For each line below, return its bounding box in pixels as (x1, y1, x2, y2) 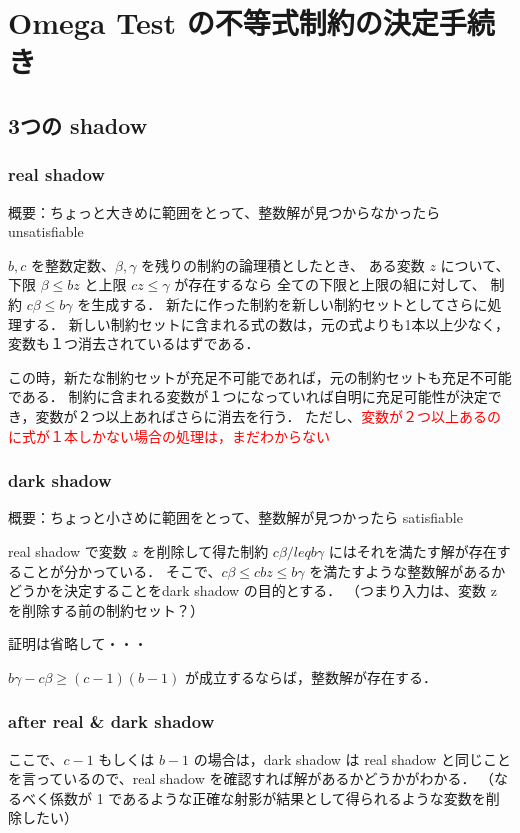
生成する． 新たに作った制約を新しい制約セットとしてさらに (91, 293, 488, 314)
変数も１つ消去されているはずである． (8, 333, 260, 354)
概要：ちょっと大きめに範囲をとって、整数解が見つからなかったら (8, 201, 441, 222)
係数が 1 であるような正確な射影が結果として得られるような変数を (49, 787, 486, 808)
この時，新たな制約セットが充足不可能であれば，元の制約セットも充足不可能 (8, 366, 512, 387)
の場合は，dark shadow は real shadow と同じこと (193, 748, 511, 769)
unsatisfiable (8, 221, 84, 242)
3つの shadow (8, 109, 148, 140)
